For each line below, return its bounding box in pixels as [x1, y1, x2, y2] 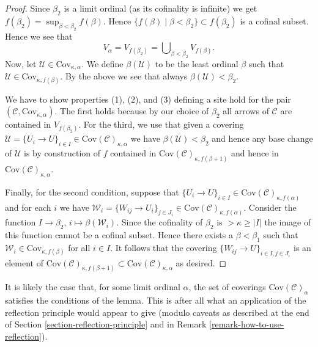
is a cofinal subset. [240, 14, 309, 27]
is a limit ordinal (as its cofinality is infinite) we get [64, 2, 257, 14]
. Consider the [243, 200, 297, 213]
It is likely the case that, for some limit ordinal [5, 280, 180, 293]
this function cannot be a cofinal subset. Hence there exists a [5, 228, 233, 241]
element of [5, 256, 43, 269]
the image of [264, 216, 311, 228]
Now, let [5, 57, 37, 70]
